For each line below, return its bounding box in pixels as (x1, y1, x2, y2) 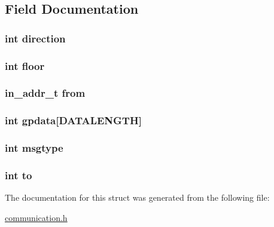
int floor (5, 58, 45, 73)
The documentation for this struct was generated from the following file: (5, 191, 270, 204)
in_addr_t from (5, 85, 86, 100)
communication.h (5, 211, 68, 223)
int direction (5, 30, 66, 45)
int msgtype (5, 140, 63, 155)
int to (5, 167, 32, 182)
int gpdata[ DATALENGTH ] (5, 113, 142, 128)
